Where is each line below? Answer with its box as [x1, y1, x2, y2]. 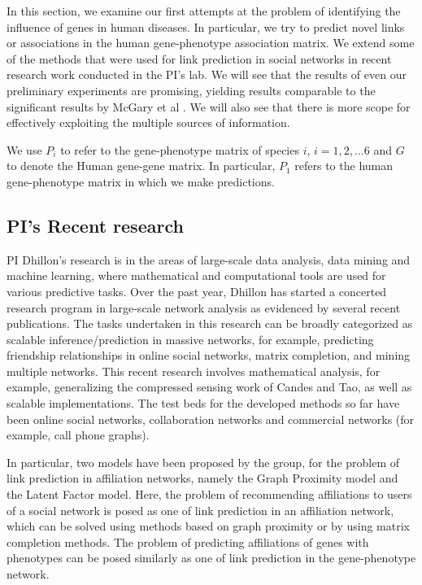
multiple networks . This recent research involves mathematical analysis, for [7, 362, 381, 379]
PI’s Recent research [7, 212, 184, 238]
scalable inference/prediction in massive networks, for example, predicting [7, 330, 374, 347]
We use [7, 141, 42, 158]
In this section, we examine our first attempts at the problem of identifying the [7, 2, 401, 19]
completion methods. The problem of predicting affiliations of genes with [7, 533, 369, 550]
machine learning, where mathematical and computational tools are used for [7, 267, 386, 284]
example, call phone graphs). [7, 426, 150, 443]
